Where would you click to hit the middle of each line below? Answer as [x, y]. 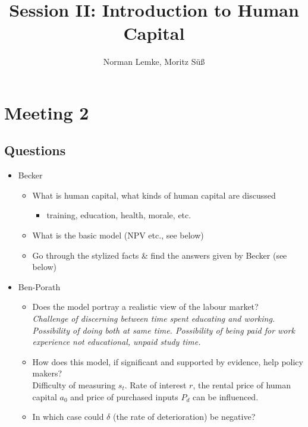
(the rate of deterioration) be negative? [184, 417]
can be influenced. [225, 396]
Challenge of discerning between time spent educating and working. [154, 318]
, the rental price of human [242, 385]
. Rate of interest [155, 385]
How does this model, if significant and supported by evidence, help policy [168, 361]
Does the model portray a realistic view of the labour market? [145, 307]
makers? [47, 373]
